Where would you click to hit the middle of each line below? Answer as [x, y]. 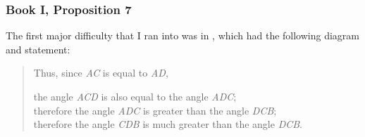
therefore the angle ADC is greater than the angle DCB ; [155, 110]
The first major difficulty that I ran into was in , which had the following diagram [182, 35]
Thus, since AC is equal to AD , [101, 73]
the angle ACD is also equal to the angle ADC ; [135, 96]
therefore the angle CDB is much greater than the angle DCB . [168, 124]
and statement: [38, 49]
